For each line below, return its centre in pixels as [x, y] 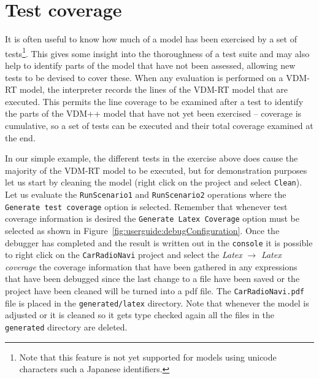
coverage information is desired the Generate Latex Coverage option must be [152, 218]
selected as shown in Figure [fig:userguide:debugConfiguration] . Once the [142, 230]
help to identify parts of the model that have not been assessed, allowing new [150, 65]
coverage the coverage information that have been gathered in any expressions [151, 266]
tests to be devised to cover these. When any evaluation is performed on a [144, 77]
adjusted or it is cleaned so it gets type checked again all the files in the [140, 315]
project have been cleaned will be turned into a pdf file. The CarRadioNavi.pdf [155, 291]
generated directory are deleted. [66, 326]
